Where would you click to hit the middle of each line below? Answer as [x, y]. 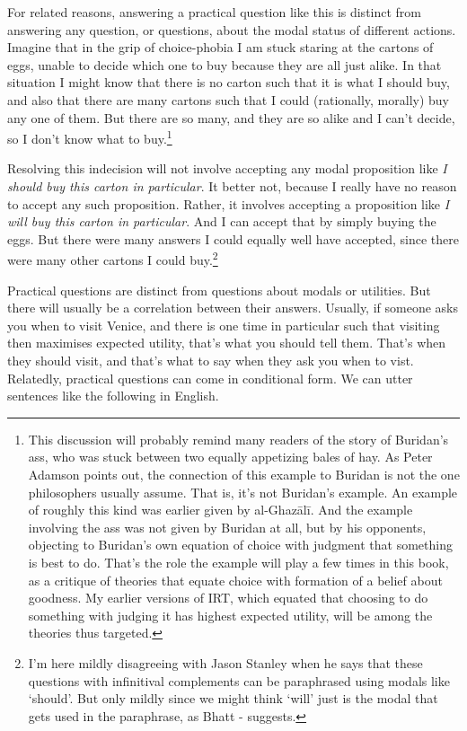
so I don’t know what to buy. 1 [90, 137]
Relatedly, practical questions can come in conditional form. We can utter [210, 378]
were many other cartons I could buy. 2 [113, 259]
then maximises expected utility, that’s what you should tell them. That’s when [227, 343]
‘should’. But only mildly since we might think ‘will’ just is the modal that [233, 698]
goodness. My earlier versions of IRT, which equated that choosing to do [228, 598]
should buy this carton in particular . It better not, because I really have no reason [232, 186]
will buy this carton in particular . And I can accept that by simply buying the [222, 221]
